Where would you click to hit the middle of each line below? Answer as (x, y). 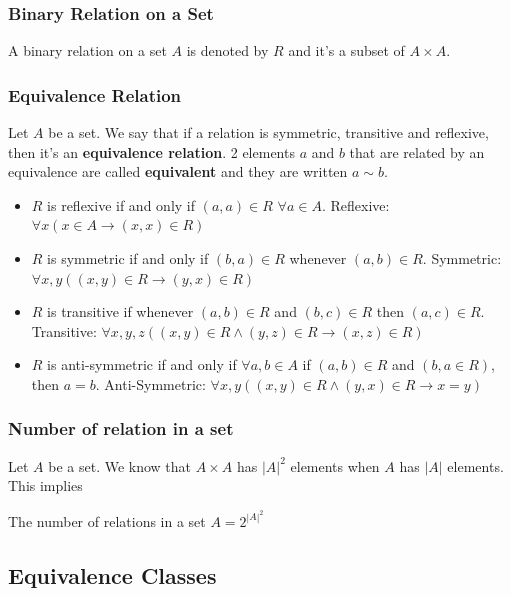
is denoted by (227, 50)
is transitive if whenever (120, 311)
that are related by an (417, 151)
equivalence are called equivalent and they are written (178, 171)
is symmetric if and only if (128, 258)
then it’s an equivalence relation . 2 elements (151, 151)
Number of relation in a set (121, 428)
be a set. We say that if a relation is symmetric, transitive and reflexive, (268, 132)
